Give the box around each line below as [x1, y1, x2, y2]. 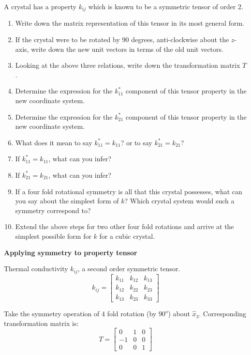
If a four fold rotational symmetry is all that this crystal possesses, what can [15, 186, 242, 196]
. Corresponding [199, 309, 247, 319]
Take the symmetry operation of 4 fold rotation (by [4, 309, 157, 319]
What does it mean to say [15, 137, 92, 147]
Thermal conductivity [4, 263, 68, 274]
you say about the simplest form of [15, 196, 119, 206]
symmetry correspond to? [15, 205, 91, 215]
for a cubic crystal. [99, 231, 155, 241]
